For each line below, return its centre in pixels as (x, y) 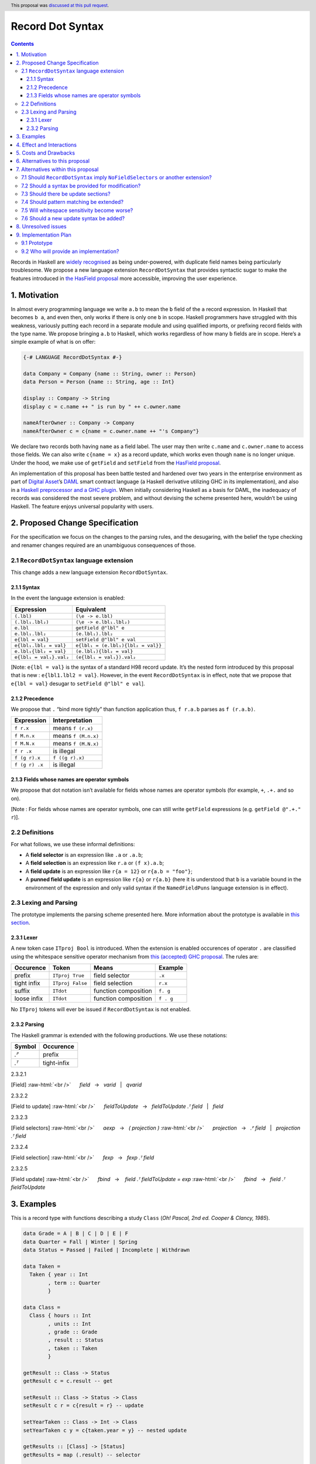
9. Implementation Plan (44, 235)
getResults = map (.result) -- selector (82, 1455)
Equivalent (91, 609)
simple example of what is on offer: (53, 342)
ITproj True (68, 975)
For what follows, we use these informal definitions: (73, 844)
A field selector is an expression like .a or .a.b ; (84, 854)
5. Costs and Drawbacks (46, 153)
